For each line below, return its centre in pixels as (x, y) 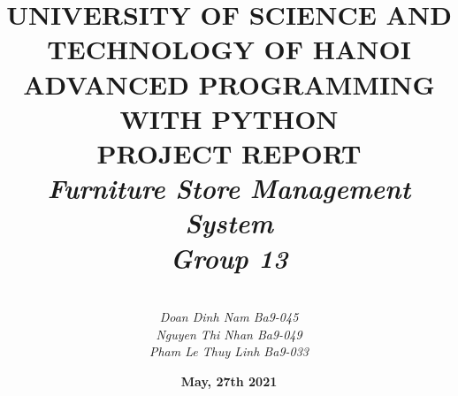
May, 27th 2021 (229, 381)
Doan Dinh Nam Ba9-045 (229, 317)
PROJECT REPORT (229, 152)
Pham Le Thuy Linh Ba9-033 (229, 351)
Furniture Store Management (229, 188)
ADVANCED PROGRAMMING (229, 84)
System (229, 223)
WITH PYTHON (229, 118)
